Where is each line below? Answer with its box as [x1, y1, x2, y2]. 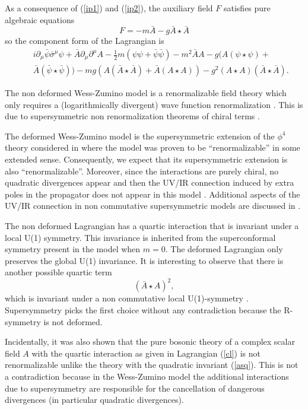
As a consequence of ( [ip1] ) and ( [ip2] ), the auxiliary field [5, 2, 213, 14]
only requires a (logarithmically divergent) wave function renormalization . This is [5, 98, 303, 110]
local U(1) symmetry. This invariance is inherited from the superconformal [5, 231, 276, 243]
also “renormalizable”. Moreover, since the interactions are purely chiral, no [5, 164, 278, 177]
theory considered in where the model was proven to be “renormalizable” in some [5, 141, 300, 154]
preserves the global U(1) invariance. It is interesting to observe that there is [5, 254, 284, 266]
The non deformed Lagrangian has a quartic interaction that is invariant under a [5, 220, 299, 231]
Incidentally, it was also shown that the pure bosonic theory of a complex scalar [5, 335, 295, 348]
